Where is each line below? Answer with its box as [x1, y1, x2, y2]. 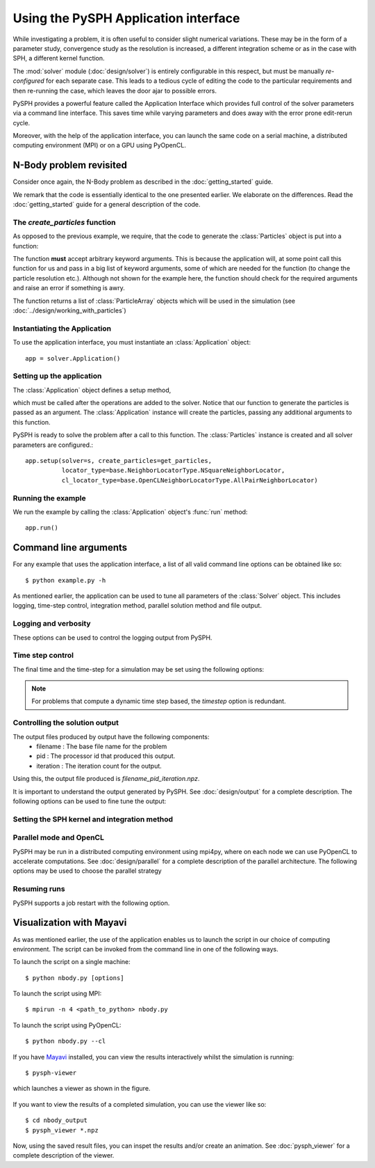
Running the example [12, 493, 86, 503]
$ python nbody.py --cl [25, 1037, 106, 1045]
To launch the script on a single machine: [12, 958, 131, 966]
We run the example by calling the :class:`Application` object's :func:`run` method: [12, 507, 248, 516]
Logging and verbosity [12, 619, 91, 629]
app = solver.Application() [25, 354, 121, 362]
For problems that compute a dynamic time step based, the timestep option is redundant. [31, 697, 286, 706]
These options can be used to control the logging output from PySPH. [12, 633, 212, 642]
